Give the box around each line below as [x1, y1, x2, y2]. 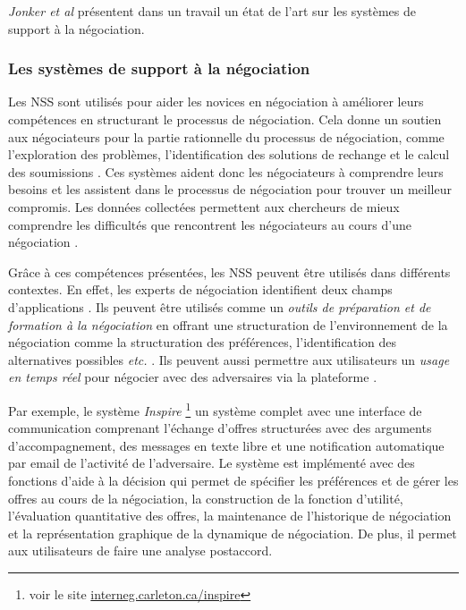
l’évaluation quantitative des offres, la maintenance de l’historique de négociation [8, 506, 452, 525]
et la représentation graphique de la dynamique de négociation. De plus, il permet [8, 523, 457, 542]
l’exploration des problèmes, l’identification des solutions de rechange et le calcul [8, 145, 450, 164]
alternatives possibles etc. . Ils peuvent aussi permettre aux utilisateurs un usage [8, 350, 450, 369]
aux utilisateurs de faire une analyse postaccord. [8, 541, 273, 560]
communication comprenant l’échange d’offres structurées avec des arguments [8, 419, 432, 437]
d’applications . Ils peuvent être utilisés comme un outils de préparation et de [8, 297, 431, 316]
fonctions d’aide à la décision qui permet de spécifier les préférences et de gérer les [8, 470, 459, 489]
